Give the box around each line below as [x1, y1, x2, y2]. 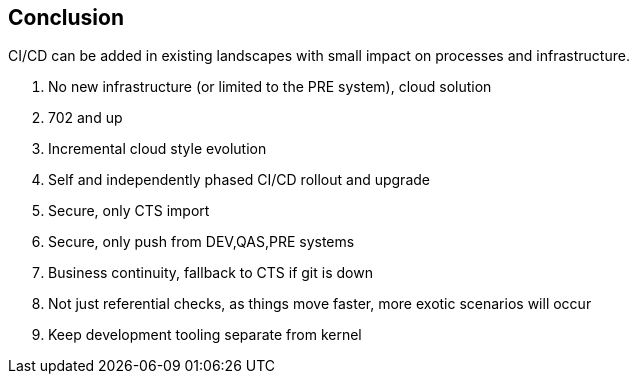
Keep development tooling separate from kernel [48, 326, 362, 344]
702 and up [48, 109, 123, 127]
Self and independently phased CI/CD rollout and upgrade [48, 171, 430, 189]
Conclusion [8, 5, 125, 30]
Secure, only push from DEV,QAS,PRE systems [48, 233, 355, 251]
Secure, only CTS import [48, 202, 210, 220]
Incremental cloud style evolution [48, 140, 267, 158]
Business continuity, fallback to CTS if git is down [48, 264, 373, 282]
